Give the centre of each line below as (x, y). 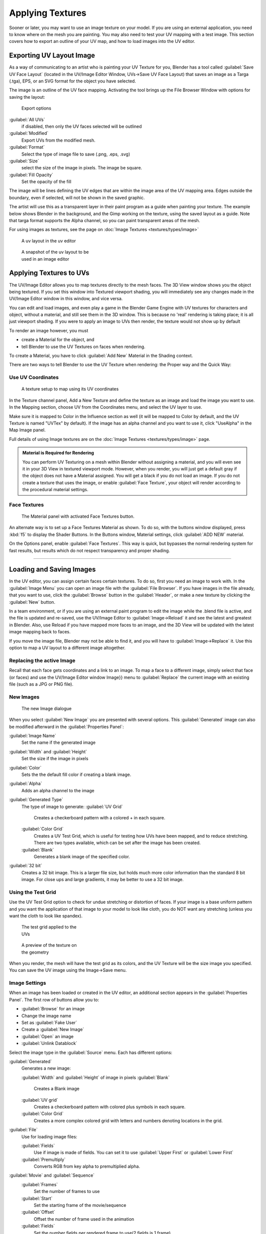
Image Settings (28, 983)
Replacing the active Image (42, 660)
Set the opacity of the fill (46, 182)
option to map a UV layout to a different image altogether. (67, 648)
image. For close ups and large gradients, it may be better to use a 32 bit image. (103, 880)
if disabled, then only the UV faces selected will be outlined (82, 126)
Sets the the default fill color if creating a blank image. (76, 774)
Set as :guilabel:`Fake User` (49, 1023)
